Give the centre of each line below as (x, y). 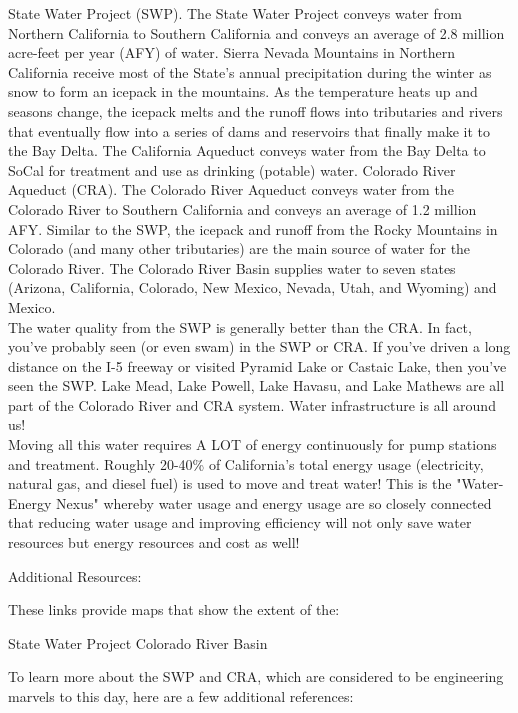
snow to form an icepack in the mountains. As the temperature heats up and (243, 91)
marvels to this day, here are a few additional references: (181, 696)
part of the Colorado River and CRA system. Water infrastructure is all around (252, 404)
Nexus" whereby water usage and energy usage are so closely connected (274, 502)
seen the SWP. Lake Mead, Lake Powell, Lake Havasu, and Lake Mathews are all (256, 385)
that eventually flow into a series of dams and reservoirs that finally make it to (249, 130)
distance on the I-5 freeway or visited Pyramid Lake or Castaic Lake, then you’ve (257, 365)
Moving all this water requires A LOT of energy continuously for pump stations (252, 444)
